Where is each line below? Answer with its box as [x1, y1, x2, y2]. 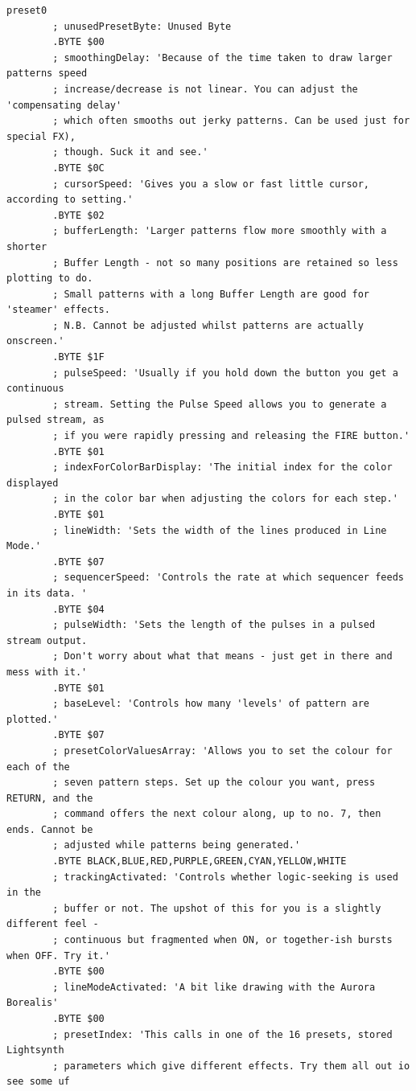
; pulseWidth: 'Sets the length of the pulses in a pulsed [52, 619, 376, 631]
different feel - [6, 918, 99, 930]
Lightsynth [6, 1044, 64, 1056]
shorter [6, 240, 47, 252]
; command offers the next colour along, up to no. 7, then [52, 808, 381, 820]
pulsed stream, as [6, 414, 105, 426]
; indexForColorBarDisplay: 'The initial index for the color [52, 461, 393, 474]
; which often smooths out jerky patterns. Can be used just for [52, 115, 410, 127]
